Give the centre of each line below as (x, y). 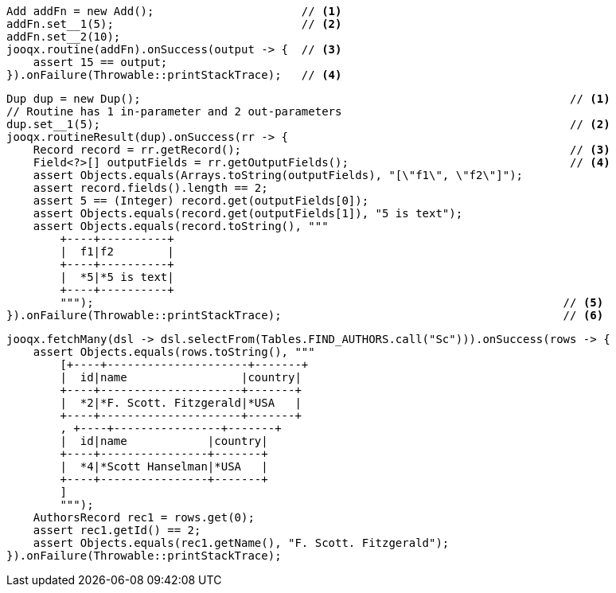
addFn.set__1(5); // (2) (174, 24)
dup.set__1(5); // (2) (308, 124)
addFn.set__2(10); (64, 37)
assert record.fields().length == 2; (150, 188)
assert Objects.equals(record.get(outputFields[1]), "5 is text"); (248, 213)
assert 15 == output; (100, 62)
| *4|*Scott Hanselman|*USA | (164, 466)
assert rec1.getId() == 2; (117, 530)
